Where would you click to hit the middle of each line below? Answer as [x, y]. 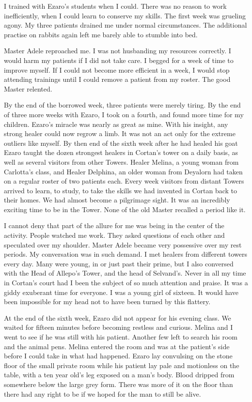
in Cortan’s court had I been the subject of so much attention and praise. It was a [126, 283]
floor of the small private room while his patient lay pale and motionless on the [122, 365]
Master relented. [28, 88]
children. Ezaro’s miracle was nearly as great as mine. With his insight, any [116, 124]
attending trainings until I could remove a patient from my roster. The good [117, 79]
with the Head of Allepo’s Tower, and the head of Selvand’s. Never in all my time [125, 273]
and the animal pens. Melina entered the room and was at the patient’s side [117, 346]
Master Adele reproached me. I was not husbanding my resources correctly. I [118, 51]
